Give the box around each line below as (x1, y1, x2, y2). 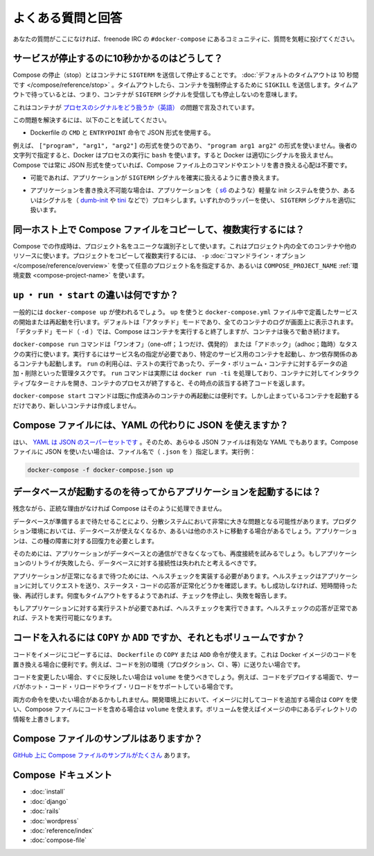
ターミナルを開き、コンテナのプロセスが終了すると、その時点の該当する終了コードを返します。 (37, 379, 309, 387)
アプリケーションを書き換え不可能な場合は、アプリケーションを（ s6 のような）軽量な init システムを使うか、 (30, 186, 344, 194)
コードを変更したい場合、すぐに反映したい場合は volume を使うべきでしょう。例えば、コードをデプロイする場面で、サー (12, 673, 359, 681)
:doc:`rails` (30, 807, 61, 815)
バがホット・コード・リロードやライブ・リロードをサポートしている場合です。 (12, 683, 237, 691)
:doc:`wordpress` (30, 816, 79, 825)
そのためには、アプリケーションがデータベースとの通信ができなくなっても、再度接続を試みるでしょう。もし (12, 549, 321, 558)
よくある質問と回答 (12, 10, 123, 26)
